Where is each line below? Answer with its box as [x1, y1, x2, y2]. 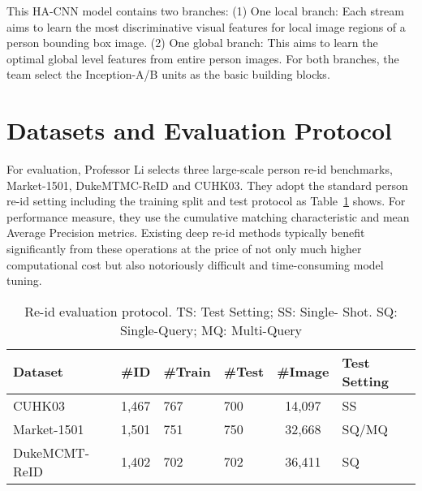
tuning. [6, 272, 42, 289]
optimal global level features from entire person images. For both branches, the [6, 50, 399, 67]
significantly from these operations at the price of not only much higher [6, 240, 362, 257]
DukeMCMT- [13, 442, 90, 462]
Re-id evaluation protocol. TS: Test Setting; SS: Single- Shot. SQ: [24, 301, 398, 321]
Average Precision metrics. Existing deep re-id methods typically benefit [6, 224, 365, 241]
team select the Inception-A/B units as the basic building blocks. [6, 66, 330, 83]
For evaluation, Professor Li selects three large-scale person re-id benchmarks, [6, 161, 393, 178]
